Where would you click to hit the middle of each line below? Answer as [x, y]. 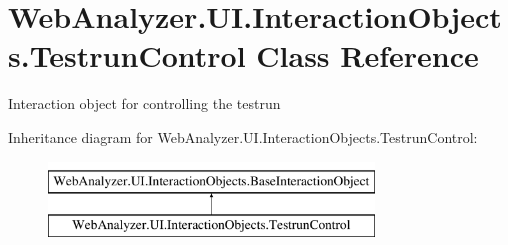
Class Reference [367, 55]
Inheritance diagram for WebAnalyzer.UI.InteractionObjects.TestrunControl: [243, 136]
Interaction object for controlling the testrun [144, 103]
